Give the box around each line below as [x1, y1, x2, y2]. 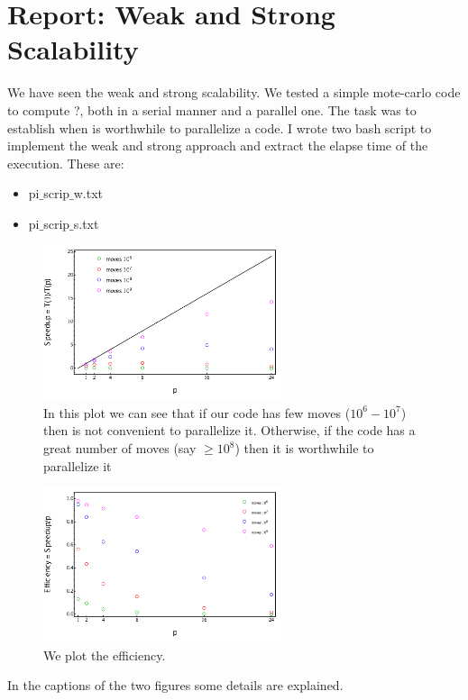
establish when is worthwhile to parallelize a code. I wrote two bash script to [7, 118, 432, 137]
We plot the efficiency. [43, 645, 166, 664]
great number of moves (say [43, 439, 197, 458]
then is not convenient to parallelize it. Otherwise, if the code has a [43, 421, 416, 440]
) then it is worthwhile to [234, 439, 374, 458]
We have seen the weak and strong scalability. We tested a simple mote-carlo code [7, 83, 461, 102]
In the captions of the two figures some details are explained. [7, 676, 344, 695]
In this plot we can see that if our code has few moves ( [43, 403, 351, 422]
